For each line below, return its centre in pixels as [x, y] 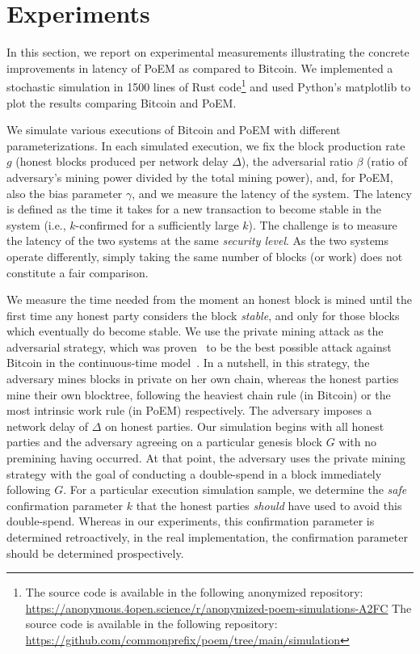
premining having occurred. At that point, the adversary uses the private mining [206, 458]
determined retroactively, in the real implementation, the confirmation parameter [207, 537]
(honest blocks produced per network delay [122, 161]
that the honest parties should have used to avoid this [269, 505]
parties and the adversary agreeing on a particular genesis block [164, 442]
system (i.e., [36, 224]
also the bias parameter [65, 193]
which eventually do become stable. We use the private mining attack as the [195, 331]
